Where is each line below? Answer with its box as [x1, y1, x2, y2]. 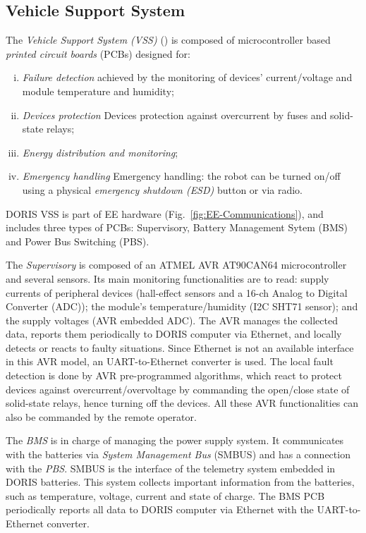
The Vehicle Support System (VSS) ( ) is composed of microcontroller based [6, 32, 331, 47]
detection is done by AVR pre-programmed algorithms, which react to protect [6, 368, 342, 383]
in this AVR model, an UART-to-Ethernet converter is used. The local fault [6, 354, 334, 369]
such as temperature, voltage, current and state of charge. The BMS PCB [6, 488, 325, 503]
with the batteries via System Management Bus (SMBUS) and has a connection [6, 447, 350, 462]
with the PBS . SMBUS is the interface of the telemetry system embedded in [6, 460, 336, 475]
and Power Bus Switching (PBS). [6, 233, 150, 248]
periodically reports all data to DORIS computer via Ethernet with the [6, 502, 314, 517]
